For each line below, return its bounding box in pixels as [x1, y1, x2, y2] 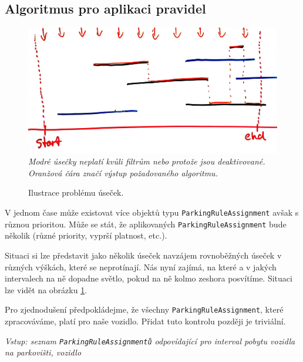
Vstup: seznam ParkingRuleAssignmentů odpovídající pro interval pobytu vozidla [5, 334, 295, 347]
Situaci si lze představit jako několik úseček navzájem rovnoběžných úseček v [5, 249, 282, 261]
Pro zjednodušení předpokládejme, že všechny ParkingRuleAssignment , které [5, 303, 284, 316]
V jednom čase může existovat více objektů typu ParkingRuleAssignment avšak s [5, 206, 299, 219]
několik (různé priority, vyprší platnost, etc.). [5, 229, 167, 242]
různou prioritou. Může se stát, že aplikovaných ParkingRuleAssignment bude [5, 217, 287, 230]
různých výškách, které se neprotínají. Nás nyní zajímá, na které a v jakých [5, 260, 277, 273]
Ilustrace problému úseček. [28, 186, 124, 199]
